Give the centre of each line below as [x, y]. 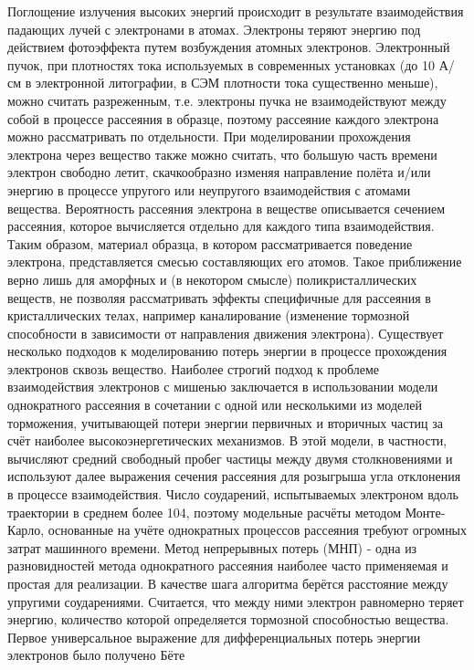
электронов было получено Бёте [96, 655]
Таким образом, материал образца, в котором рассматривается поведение [210, 243]
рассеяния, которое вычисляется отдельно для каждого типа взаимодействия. [221, 226]
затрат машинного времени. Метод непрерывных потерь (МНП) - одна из [212, 547]
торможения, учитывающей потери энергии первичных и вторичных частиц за [225, 422]
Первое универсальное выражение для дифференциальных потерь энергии [214, 637]
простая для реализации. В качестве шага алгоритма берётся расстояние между [228, 583]
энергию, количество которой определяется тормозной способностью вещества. [228, 619]
